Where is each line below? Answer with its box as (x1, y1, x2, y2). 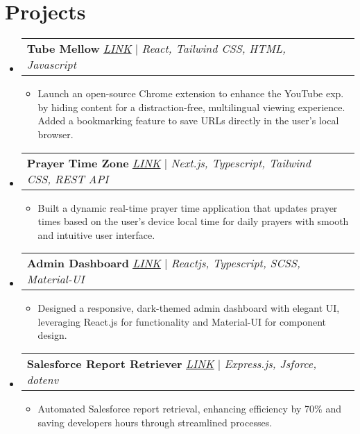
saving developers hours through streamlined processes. (37, 415, 273, 429)
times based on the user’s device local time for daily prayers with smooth (37, 214, 349, 228)
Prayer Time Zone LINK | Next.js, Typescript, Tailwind (26, 154, 311, 171)
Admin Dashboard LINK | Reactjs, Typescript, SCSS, (26, 255, 300, 272)
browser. (37, 126, 74, 141)
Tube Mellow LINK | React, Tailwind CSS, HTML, (26, 40, 286, 57)
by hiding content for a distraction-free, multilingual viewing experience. (37, 99, 345, 114)
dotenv (26, 372, 59, 388)
